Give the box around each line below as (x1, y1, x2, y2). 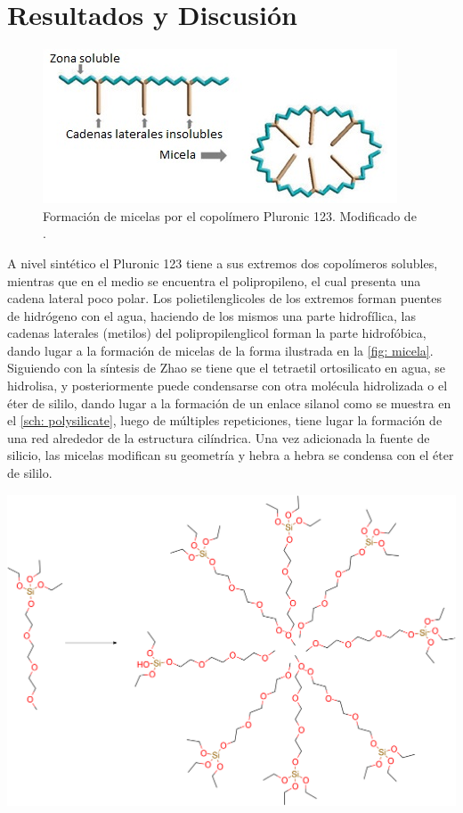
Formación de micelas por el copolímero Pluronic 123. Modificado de (43, 206, 417, 225)
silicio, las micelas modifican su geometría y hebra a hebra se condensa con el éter (7, 446, 454, 464)
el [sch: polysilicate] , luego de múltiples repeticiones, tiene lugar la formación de (7, 411, 443, 430)
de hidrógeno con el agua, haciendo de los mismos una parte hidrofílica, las (7, 306, 416, 324)
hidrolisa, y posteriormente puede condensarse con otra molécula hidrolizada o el (7, 376, 448, 395)
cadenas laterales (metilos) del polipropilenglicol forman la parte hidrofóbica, (7, 324, 426, 342)
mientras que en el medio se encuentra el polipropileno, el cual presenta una (7, 271, 421, 290)
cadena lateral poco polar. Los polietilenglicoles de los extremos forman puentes (7, 289, 442, 308)
